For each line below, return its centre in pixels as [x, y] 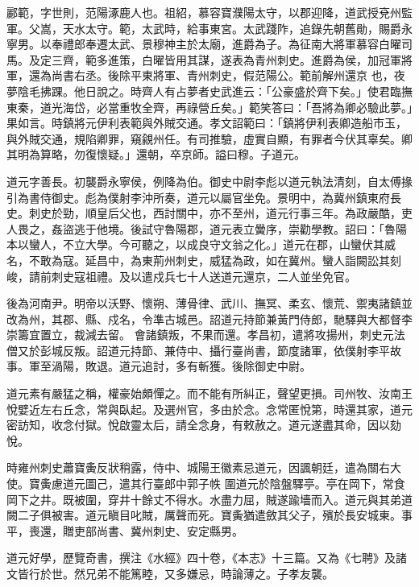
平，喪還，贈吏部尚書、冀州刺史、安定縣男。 [125, 530]
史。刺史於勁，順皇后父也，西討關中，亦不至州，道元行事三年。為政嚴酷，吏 [209, 213]
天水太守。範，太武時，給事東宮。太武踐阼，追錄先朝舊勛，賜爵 [232, 28]
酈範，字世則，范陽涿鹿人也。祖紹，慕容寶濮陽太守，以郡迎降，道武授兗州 [204, 12]
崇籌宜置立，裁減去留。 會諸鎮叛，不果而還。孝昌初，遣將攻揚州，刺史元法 [206, 335]
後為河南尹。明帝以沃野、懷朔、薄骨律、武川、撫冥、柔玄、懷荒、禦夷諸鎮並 [209, 303]
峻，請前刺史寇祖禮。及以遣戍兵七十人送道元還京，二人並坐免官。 [181, 276]
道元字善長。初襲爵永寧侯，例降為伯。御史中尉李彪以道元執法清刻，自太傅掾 [209, 181]
